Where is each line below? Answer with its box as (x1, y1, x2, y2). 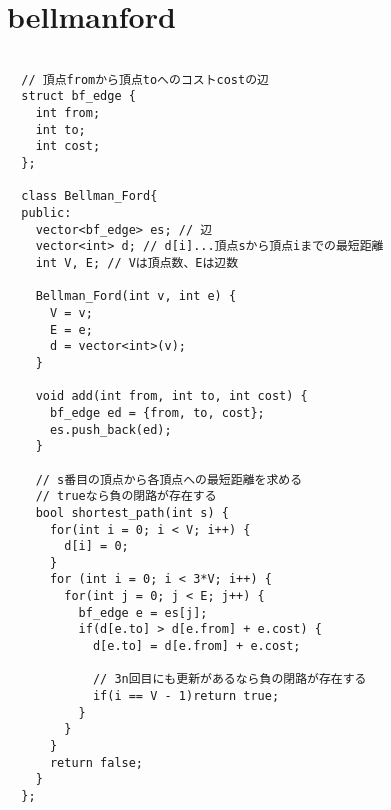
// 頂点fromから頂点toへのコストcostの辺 (21, 72, 269, 87)
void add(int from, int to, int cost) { (35, 389, 308, 404)
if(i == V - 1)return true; (92, 689, 280, 704)
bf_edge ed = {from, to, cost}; (49, 405, 265, 420)
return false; (49, 755, 144, 770)
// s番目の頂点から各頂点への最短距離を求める (35, 472, 303, 487)
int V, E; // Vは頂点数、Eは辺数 (35, 256, 239, 270)
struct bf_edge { (21, 89, 136, 104)
